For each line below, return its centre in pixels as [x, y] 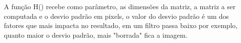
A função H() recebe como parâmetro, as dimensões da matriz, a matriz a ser [120, 6]
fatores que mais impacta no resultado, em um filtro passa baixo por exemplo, [121, 25]
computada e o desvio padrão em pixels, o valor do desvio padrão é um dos [117, 16]
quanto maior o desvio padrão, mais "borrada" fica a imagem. [96, 35]
